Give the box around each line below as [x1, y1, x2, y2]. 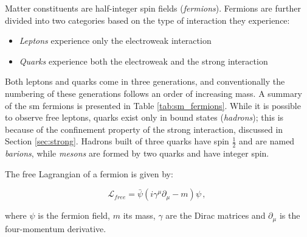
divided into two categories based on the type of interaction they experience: [5, 13, 290, 26]
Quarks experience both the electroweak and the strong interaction [19, 54, 268, 67]
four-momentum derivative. [5, 222, 106, 235]
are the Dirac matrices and [165, 209, 266, 222]
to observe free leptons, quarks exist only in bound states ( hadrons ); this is [5, 111, 284, 124]
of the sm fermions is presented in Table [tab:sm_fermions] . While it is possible [5, 99, 301, 111]
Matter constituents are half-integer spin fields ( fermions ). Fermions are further [5, 2, 301, 14]
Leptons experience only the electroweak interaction [19, 34, 212, 47]
